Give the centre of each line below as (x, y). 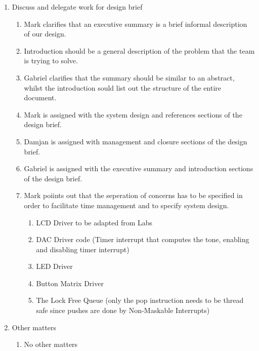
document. (40, 97)
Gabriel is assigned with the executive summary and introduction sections (139, 168)
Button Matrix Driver (70, 283)
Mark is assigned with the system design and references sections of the (133, 114)
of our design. (45, 34)
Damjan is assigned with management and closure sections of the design (136, 141)
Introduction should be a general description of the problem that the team (139, 50)
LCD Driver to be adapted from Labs (94, 222)
